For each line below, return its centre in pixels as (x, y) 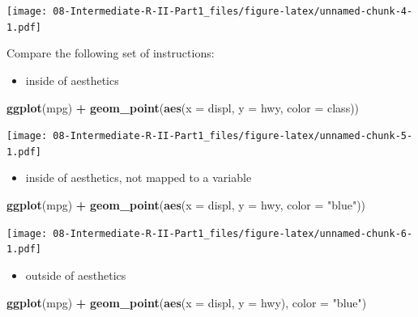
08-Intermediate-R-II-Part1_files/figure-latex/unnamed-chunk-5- (233, 136)
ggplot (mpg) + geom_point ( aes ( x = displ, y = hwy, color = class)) (183, 107)
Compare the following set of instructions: (111, 53)
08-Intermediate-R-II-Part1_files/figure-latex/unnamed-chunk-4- (233, 11)
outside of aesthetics (76, 275)
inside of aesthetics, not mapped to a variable (139, 178)
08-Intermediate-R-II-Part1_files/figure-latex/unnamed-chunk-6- (233, 233)
